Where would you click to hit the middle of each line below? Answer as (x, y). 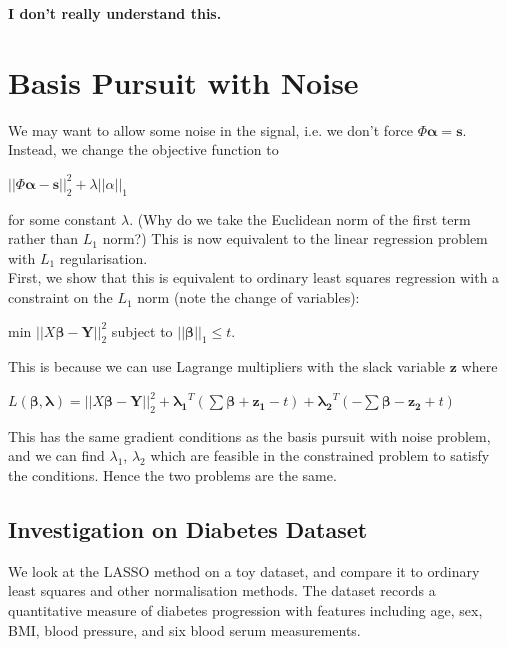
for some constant (62, 218)
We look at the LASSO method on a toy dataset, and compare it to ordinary (244, 570)
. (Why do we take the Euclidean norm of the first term (300, 218)
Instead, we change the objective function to (143, 149)
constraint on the (60, 297)
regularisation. (103, 257)
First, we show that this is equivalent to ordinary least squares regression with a (254, 277)
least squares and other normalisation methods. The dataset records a (222, 590)
